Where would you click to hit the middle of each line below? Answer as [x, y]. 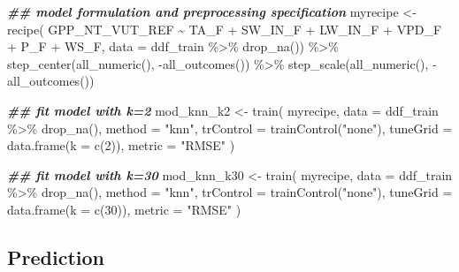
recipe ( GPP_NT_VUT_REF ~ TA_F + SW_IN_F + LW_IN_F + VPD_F [225, 29]
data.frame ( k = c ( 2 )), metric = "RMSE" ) [121, 145]
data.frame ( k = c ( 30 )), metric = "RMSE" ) [124, 209]
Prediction [56, 257]
